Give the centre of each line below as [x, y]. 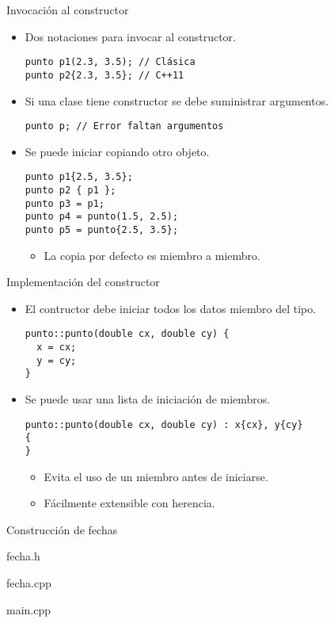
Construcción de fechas [62, 529]
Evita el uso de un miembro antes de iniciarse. [156, 476]
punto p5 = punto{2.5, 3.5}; [102, 229]
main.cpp [29, 609]
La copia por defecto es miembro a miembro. [152, 255]
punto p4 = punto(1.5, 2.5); [102, 217]
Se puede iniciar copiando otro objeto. [117, 151]
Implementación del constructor [83, 282]
